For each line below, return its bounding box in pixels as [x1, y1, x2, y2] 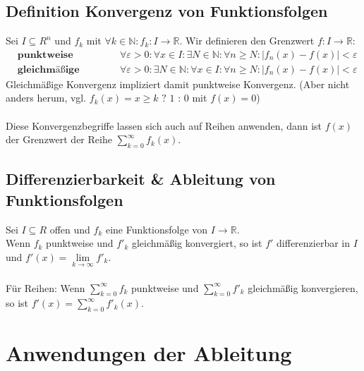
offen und [49, 221, 90, 236]
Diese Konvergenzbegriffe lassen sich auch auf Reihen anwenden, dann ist [6, 118, 322, 133]
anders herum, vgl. [6, 90, 87, 105]
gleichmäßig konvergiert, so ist [131, 236, 262, 250]
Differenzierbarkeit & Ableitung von [6, 168, 276, 190]
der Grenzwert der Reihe [6, 132, 112, 147]
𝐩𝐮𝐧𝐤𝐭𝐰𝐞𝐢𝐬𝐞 [17, 49, 73, 60]
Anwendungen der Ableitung [6, 339, 292, 367]
